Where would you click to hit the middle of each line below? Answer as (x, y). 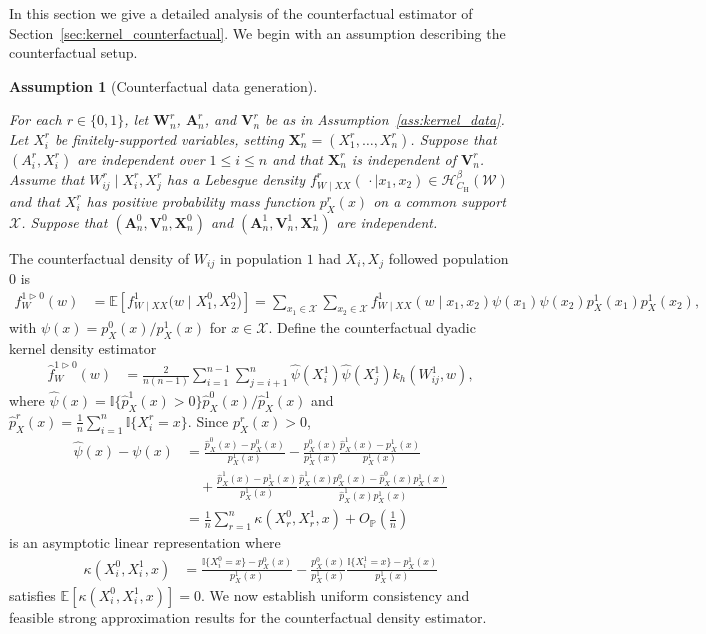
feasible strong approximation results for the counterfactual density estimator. (248, 616)
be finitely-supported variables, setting (169, 138)
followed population (448, 257)
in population (261, 257)
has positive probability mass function (200, 200)
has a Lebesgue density (236, 178)
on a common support (439, 200)
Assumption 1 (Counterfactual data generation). (163, 85)
